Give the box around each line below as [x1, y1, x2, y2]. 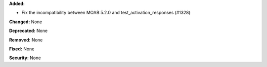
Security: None [9, 55, 41, 61]
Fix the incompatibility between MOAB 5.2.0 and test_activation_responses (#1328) [21, 10, 191, 16]
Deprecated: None [9, 28, 48, 34]
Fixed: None [9, 46, 35, 52]
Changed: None [9, 19, 42, 25]
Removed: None [9, 37, 43, 43]
